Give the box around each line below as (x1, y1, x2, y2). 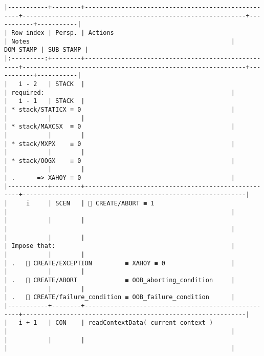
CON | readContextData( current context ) (55, 319, 213, 327)
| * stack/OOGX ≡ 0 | (4, 157, 235, 164)
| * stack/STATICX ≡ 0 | (4, 106, 235, 113)
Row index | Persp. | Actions (11, 29, 114, 36)
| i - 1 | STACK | (4, 97, 85, 105)
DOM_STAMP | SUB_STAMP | (4, 46, 89, 54)
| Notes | (4, 37, 235, 45)
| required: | (4, 89, 235, 96)
